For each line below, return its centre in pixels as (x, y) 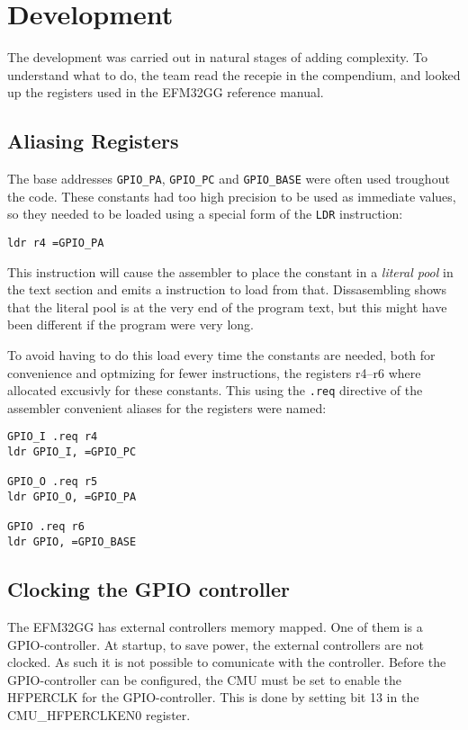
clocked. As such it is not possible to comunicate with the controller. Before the (227, 662)
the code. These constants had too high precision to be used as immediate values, (232, 196)
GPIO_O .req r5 (53, 482)
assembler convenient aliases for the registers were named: (167, 407)
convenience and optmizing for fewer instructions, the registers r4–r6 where (214, 372)
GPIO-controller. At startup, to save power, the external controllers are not (216, 644)
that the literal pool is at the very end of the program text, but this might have (227, 306)
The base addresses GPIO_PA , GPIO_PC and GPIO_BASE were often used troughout (229, 179)
